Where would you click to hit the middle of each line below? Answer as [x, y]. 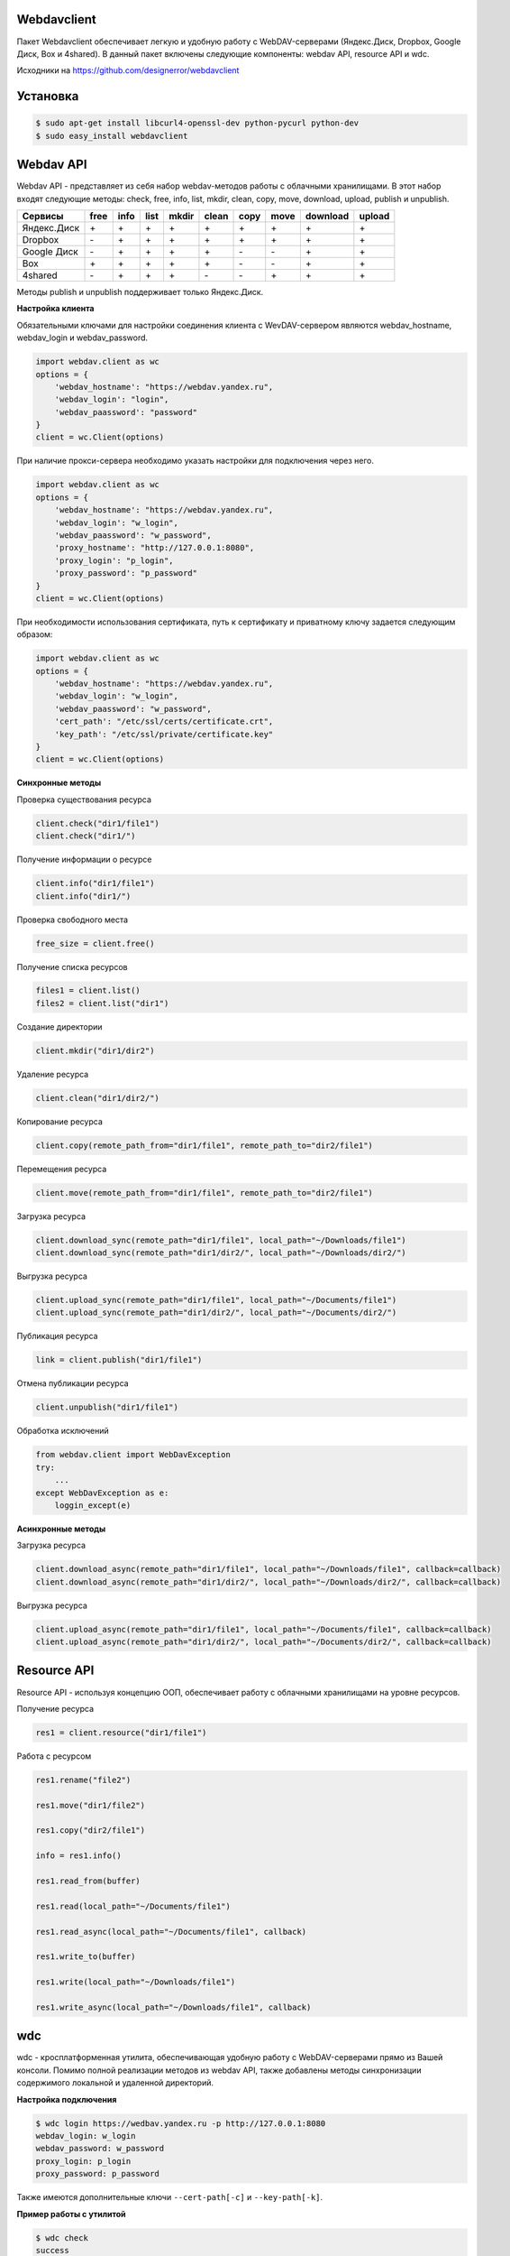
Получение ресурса [55, 1708]
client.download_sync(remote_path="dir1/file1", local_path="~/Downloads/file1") [221, 1240]
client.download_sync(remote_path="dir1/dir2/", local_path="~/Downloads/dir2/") [221, 1253]
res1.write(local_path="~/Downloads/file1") [136, 1982]
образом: [35, 634]
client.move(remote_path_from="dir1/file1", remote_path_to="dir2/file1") [205, 1193]
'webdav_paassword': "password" [126, 412]
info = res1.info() [78, 1856]
